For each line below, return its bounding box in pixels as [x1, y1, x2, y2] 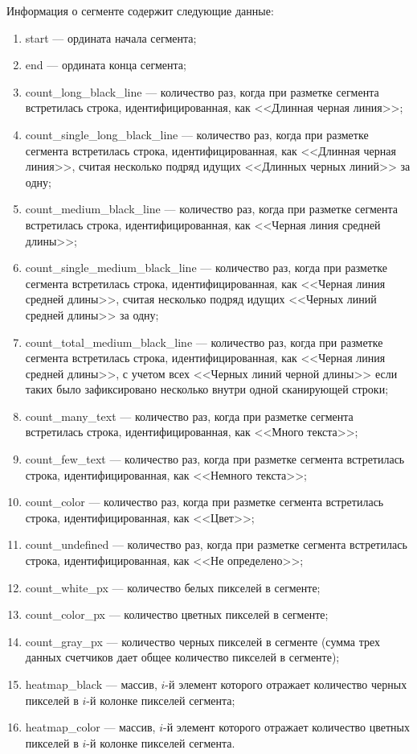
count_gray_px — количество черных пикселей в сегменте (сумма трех [25, 632, 381, 649]
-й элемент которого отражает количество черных [165, 676, 407, 692]
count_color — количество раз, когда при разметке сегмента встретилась [25, 493, 384, 510]
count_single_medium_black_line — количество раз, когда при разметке [25, 259, 387, 276]
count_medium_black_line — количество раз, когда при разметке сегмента [25, 200, 399, 217]
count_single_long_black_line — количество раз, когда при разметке [25, 126, 369, 142]
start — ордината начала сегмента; [25, 29, 197, 46]
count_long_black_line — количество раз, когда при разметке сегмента [25, 83, 379, 100]
